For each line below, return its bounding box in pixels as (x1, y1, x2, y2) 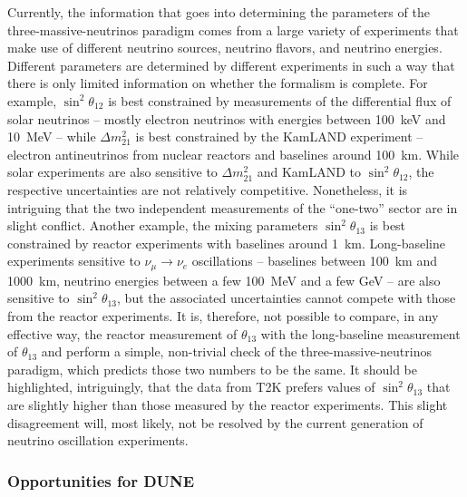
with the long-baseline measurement (260, 324, 461, 343)
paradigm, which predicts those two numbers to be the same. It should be (7, 359, 417, 378)
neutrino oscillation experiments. (7, 431, 189, 450)
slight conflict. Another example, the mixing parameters (7, 216, 318, 235)
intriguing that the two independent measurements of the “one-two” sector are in (7, 198, 458, 217)
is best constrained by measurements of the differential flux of (108, 91, 452, 110)
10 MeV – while (7, 127, 96, 146)
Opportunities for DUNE (7, 469, 195, 492)
